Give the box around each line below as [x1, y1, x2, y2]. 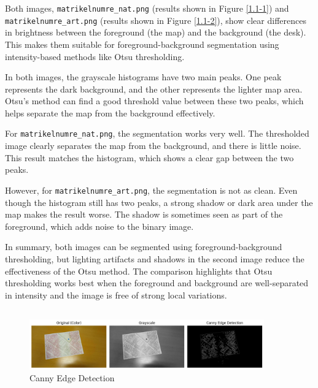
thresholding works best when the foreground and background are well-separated [5, 276, 309, 289]
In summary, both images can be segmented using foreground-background [5, 240, 282, 253]
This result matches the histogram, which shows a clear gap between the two [5, 151, 294, 164]
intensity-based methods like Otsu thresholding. [5, 50, 185, 63]
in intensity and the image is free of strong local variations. [5, 288, 227, 301]
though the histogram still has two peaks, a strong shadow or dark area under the [5, 196, 313, 208]
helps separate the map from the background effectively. [5, 106, 215, 119]
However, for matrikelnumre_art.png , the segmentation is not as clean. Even [5, 183, 298, 196]
